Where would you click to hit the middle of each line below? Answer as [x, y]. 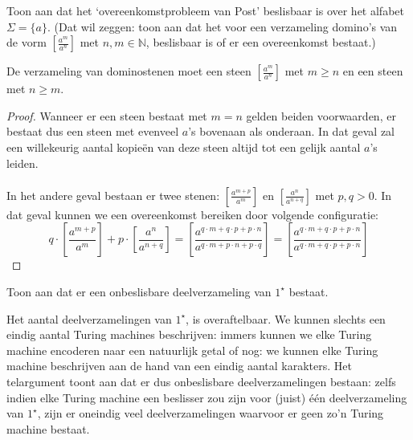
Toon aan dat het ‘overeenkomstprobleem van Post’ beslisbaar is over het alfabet [205, 10]
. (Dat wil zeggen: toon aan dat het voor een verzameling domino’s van [222, 26]
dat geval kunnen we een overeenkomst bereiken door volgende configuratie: [192, 214]
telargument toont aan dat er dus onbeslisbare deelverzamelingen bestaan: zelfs [201, 381]
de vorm [27, 42]
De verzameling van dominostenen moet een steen [129, 71]
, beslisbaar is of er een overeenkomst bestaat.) [261, 42]
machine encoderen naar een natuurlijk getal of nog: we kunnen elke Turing [192, 350]
